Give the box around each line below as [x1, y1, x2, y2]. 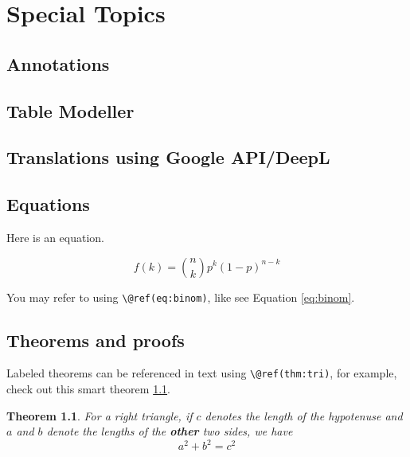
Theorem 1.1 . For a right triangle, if [6, 407, 193, 424]
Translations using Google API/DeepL [6, 145, 330, 170]
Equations [6, 192, 90, 217]
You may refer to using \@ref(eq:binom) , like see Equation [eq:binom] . [6, 288, 355, 305]
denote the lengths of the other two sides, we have [46, 423, 293, 439]
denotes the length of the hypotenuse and [205, 407, 403, 424]
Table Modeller [6, 98, 135, 123]
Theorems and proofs [6, 327, 185, 352]
